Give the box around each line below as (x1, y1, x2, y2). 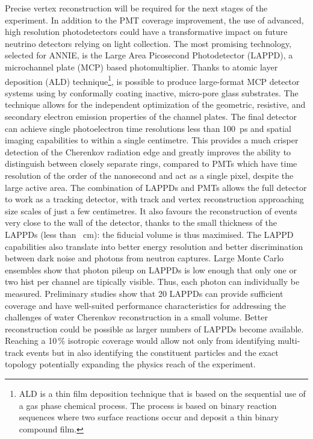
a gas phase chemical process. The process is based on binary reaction (19, 399, 277, 411)
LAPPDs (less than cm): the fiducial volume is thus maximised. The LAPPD (5, 228, 294, 240)
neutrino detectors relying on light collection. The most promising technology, (5, 37, 292, 49)
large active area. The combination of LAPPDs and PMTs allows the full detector (5, 181, 307, 193)
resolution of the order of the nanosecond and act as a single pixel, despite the (5, 169, 294, 181)
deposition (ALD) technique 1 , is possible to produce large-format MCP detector (5, 73, 300, 87)
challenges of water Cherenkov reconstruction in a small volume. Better (5, 311, 268, 323)
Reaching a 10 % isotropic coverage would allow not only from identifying (5, 334, 275, 347)
